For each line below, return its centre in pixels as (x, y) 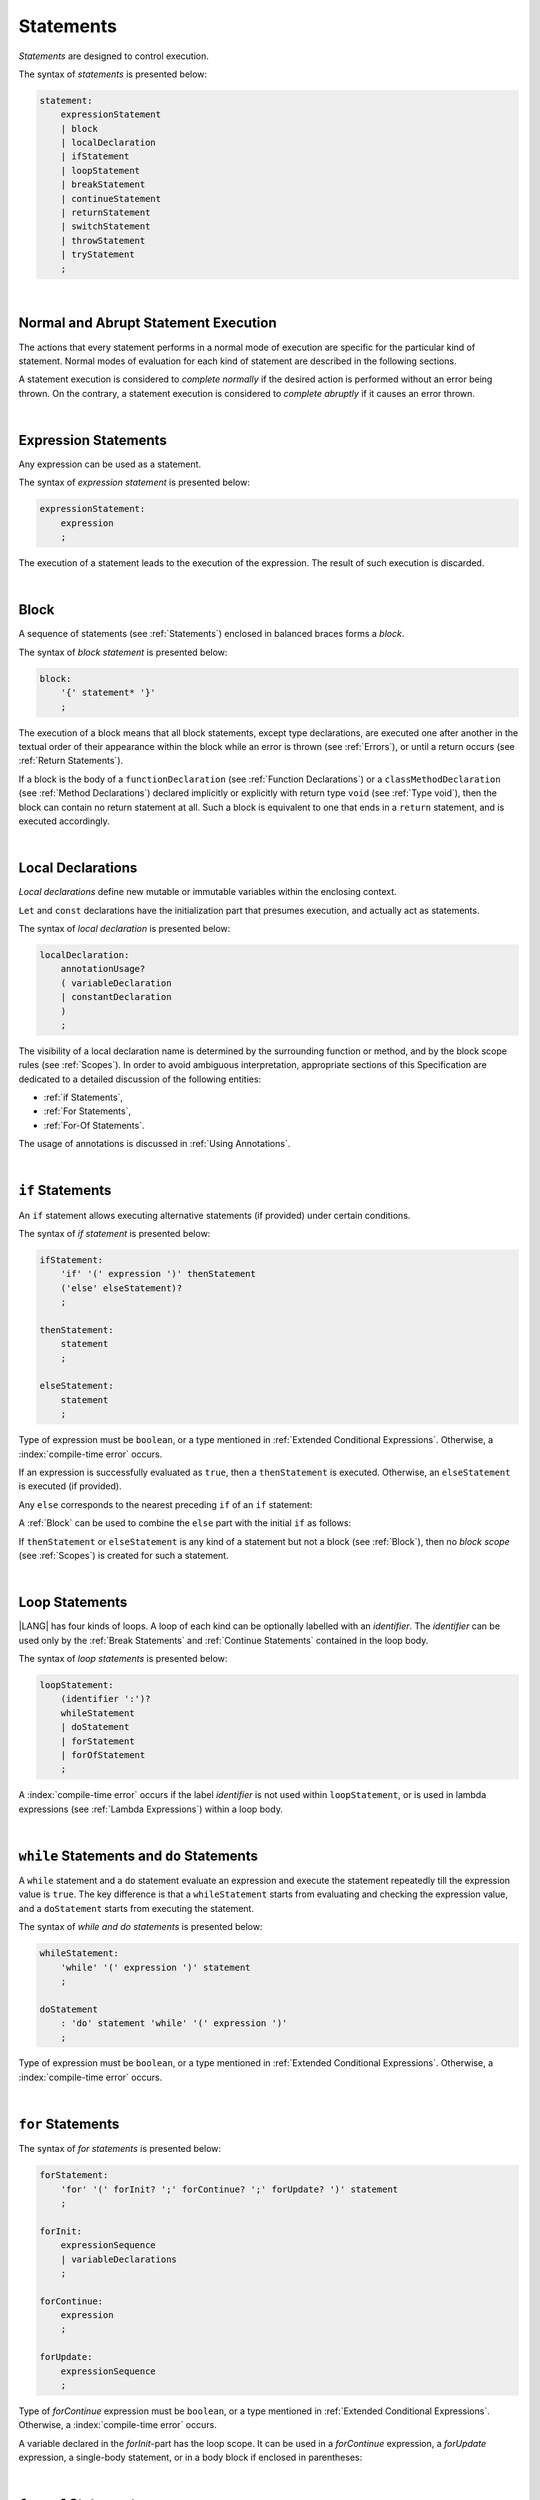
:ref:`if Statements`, (83, 1097)
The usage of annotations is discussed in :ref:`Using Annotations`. (154, 1144)
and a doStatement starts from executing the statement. (136, 1908)
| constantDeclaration (116, 997)
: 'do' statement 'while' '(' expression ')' (174, 2023)
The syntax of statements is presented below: (113, 74)
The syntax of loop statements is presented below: (123, 1658)
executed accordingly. (64, 821)
